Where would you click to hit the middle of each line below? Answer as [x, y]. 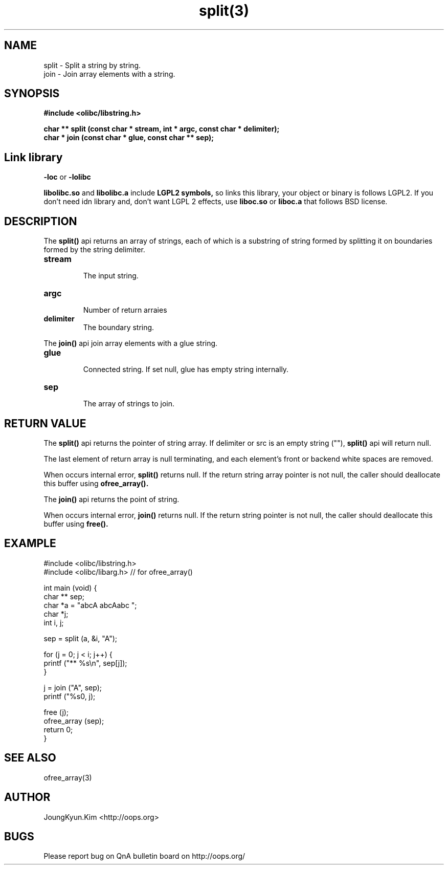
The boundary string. [119, 328]
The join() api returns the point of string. [111, 499]
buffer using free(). [76, 524]
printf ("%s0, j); [70, 696]
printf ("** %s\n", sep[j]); [85, 663]
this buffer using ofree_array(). [96, 483]
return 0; [58, 729]
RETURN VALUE [45, 423]
